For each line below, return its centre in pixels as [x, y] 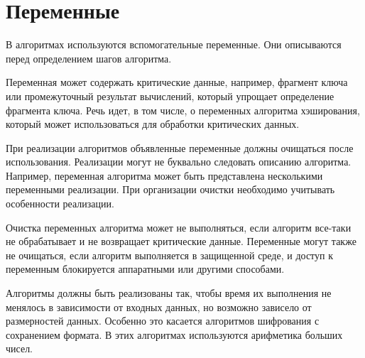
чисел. [20, 348]
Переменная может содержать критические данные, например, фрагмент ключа [177, 82]
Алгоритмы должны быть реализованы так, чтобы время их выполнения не [169, 293]
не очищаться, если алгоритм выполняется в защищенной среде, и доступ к [169, 255]
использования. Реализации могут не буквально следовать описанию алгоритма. [179, 162]
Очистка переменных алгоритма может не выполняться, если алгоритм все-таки [179, 227]
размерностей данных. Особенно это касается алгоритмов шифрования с [163, 321]
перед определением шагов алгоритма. [89, 58]
